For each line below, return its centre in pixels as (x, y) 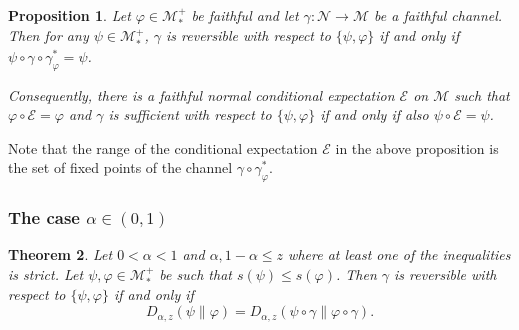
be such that (195, 274)
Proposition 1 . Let (69, 15)
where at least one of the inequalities (399, 254)
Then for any (48, 35)
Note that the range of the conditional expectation (163, 147)
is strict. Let (46, 274)
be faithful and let (245, 15)
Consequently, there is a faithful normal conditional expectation (201, 94)
